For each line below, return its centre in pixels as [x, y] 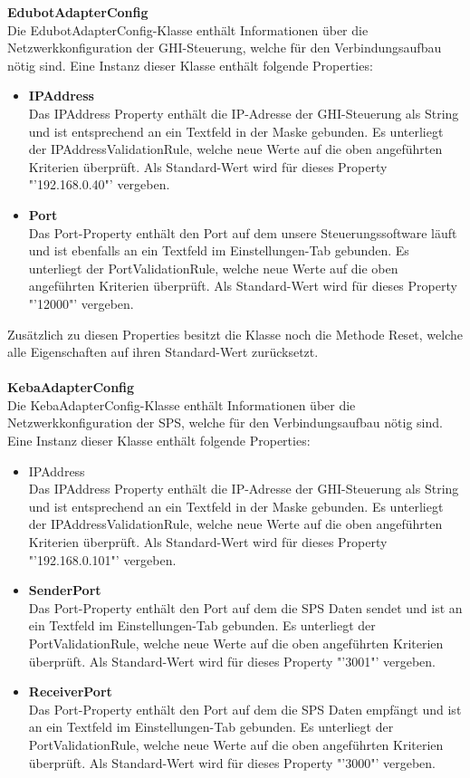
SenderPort [65, 590]
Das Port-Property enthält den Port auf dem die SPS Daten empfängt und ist [245, 709]
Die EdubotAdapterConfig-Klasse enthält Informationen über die [188, 29]
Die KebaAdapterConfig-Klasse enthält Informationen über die [182, 404]
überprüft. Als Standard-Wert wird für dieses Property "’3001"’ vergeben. [232, 661]
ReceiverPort [70, 692]
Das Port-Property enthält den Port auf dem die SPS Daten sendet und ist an [245, 607]
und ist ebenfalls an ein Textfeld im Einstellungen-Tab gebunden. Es [219, 250]
